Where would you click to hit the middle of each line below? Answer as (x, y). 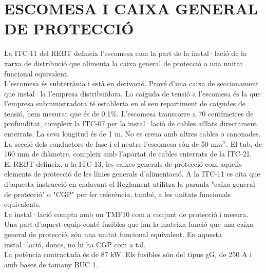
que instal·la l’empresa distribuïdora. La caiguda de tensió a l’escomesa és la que (132, 93)
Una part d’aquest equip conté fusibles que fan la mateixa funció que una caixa (129, 224)
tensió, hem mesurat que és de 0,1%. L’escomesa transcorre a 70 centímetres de (129, 113)
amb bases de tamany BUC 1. (51, 264)
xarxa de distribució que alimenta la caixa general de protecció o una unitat (123, 63)
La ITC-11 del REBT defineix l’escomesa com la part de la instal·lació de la (125, 53)
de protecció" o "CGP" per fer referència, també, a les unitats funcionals (118, 194)
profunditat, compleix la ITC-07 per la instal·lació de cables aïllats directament (131, 123)
